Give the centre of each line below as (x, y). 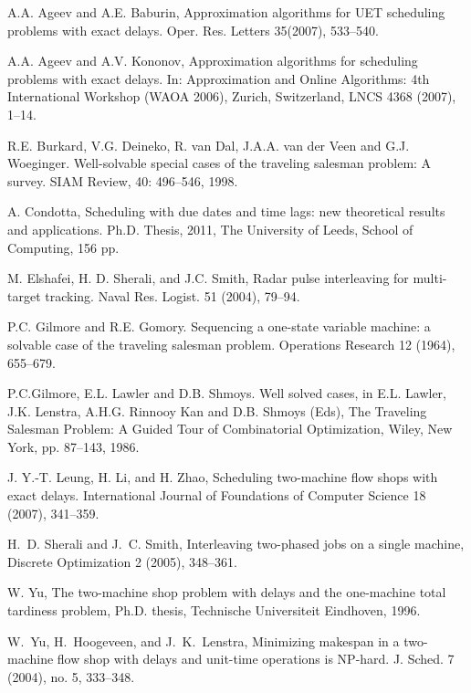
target (24, 295)
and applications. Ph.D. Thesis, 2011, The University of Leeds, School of (210, 229)
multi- (430, 278)
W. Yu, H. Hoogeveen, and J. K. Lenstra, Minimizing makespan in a (204, 640)
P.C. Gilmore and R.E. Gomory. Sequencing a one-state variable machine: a (219, 326)
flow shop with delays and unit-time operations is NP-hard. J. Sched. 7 (256, 659)
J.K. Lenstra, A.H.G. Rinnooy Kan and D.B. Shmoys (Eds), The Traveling (217, 410)
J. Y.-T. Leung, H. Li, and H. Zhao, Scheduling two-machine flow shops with (223, 477)
